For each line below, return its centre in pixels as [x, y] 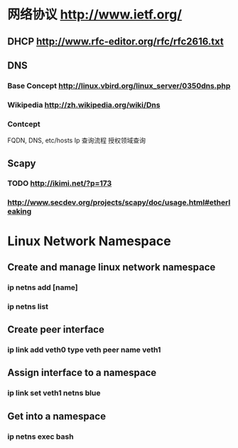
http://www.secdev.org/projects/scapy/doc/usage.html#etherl [119, 202]
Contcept [24, 124]
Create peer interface [56, 329]
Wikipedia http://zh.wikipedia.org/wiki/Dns [84, 105]
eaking [20, 212]
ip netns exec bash [40, 437]
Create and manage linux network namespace [112, 267]
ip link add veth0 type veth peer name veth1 [84, 350]
